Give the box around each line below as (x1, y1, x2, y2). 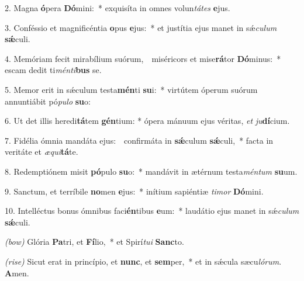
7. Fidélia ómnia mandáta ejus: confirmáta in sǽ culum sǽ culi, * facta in (5, 134, 274, 146)
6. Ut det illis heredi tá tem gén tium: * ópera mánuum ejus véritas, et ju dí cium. (5, 115, 290, 127)
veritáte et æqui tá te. (5, 145, 78, 158)
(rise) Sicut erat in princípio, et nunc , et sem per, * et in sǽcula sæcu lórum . (5, 255, 282, 267)
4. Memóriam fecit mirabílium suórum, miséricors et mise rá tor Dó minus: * (5, 52, 281, 64)
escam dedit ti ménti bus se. (5, 64, 102, 76)
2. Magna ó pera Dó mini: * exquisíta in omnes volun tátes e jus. (5, 2, 230, 13)
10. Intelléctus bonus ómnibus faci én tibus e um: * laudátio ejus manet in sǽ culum (5, 204, 299, 217)
